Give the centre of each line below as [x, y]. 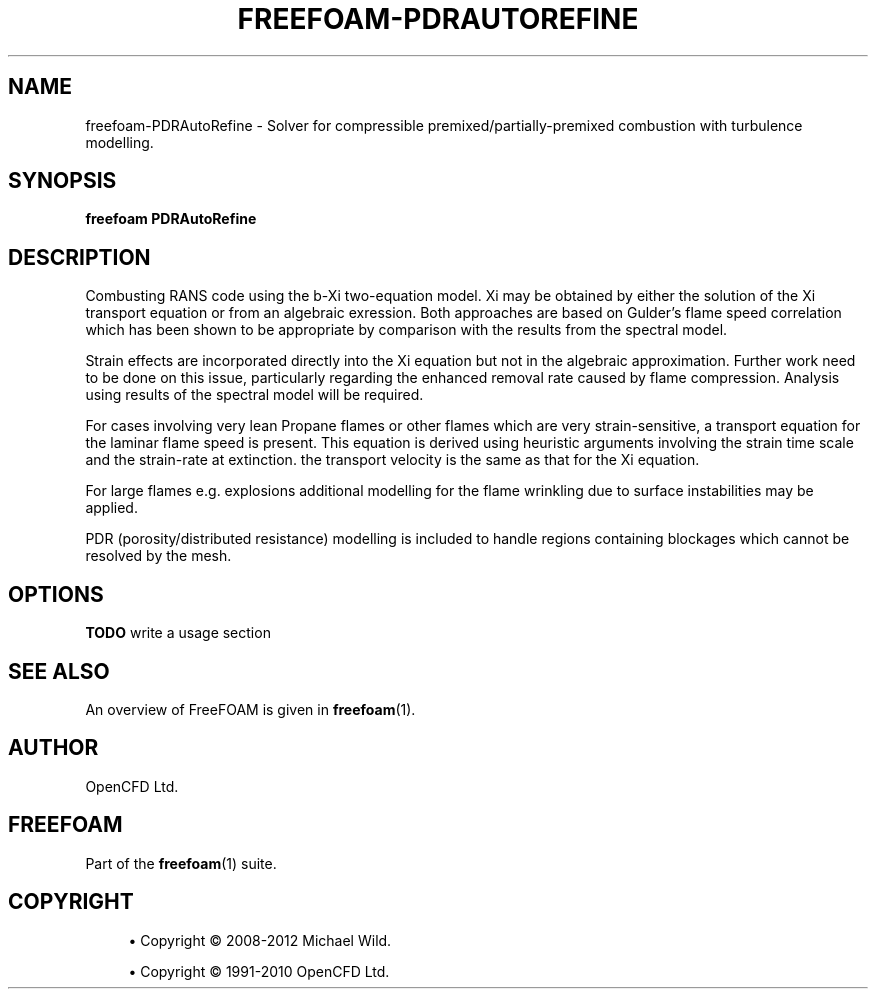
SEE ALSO [59, 671]
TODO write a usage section [178, 633]
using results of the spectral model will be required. [254, 395]
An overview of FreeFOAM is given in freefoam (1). [250, 709]
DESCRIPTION [79, 257]
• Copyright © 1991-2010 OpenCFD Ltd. [259, 971]
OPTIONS [56, 594]
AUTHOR [53, 748]
